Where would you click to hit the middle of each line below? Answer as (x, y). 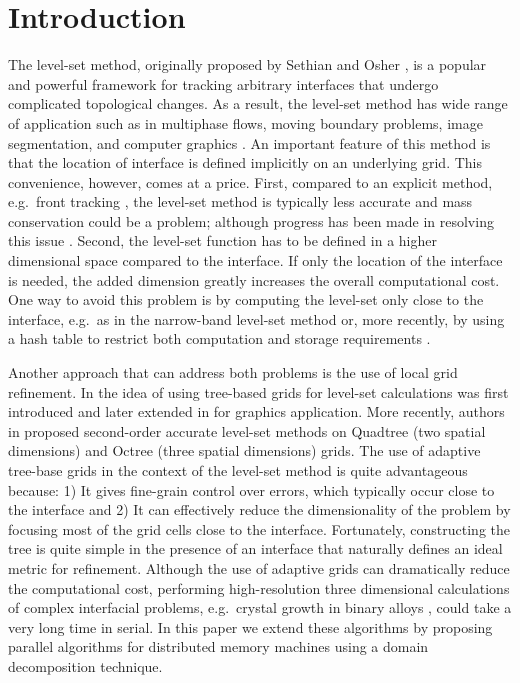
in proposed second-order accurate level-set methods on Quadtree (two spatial (247, 430)
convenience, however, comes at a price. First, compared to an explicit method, (250, 181)
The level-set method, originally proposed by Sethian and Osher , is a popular (247, 64)
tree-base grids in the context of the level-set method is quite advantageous (238, 470)
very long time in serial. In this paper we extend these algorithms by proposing (250, 626)
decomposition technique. (85, 665)
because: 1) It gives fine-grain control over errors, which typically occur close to (251, 489)
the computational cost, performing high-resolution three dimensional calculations (259, 587)
